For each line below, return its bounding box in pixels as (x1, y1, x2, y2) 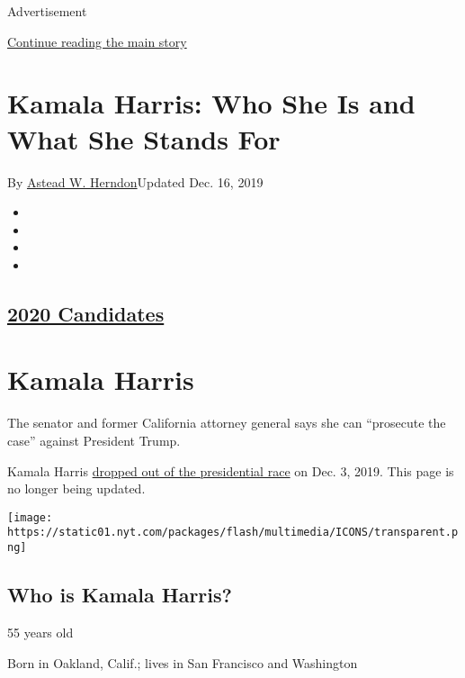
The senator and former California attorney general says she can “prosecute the (7, 413, 446, 432)
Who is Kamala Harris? (7, 581, 232, 609)
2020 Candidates (7, 299, 165, 327)
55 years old (7, 622, 74, 641)
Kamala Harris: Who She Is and (7, 85, 416, 122)
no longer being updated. (7, 479, 146, 498)
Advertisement (7, 2, 87, 20)
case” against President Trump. (7, 430, 181, 449)
